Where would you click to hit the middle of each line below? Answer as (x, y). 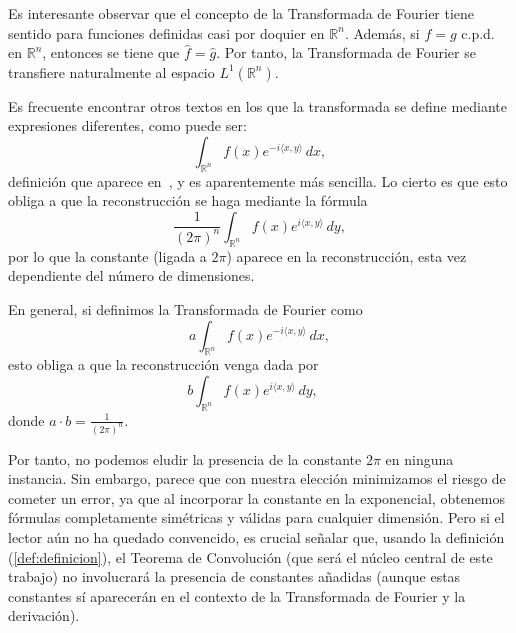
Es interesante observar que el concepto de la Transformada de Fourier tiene (241, 13)
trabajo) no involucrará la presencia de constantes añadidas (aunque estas (234, 576)
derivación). (44, 615)
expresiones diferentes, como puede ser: (127, 125)
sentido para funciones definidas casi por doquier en (166, 32)
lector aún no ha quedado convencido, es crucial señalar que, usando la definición (256, 536)
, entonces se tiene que (111, 52)
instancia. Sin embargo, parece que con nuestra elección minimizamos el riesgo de (257, 478)
